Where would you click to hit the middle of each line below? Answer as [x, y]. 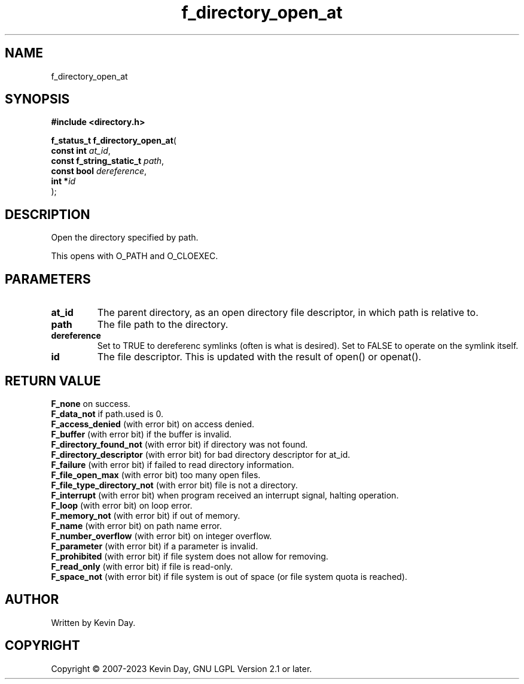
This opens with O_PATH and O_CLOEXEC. [135, 256]
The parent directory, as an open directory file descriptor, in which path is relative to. [288, 313]
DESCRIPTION [48, 214]
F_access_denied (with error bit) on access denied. [153, 424]
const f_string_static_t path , [108, 161]
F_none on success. [91, 403]
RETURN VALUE [53, 381]
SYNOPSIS [37, 99]
